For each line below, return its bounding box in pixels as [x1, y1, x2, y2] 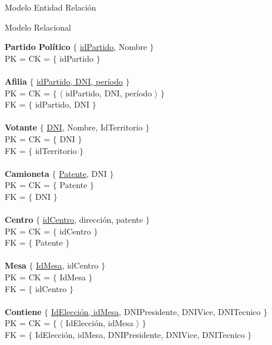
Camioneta [5, 167, 49, 179]
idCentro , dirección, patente [42, 213, 143, 226]
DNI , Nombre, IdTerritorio [46, 121, 143, 133]
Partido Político [5, 41, 70, 53]
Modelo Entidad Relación [5, 1, 96, 13]
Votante [5, 121, 38, 133]
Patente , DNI [59, 167, 107, 179]
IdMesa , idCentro [36, 259, 99, 272]
